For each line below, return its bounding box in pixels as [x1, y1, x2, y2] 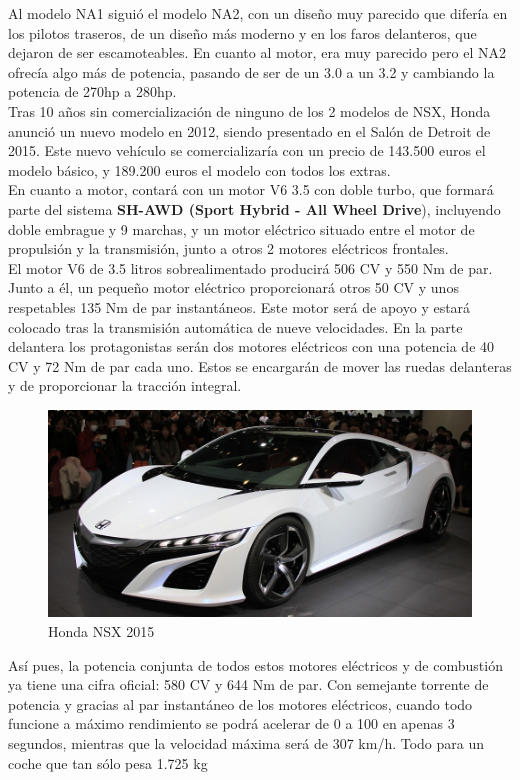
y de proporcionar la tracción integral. [8, 375, 242, 396]
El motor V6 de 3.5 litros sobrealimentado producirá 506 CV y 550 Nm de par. [8, 257, 493, 278]
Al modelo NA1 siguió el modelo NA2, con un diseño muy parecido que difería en [8, 3, 508, 23]
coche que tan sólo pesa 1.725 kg [8, 752, 208, 773]
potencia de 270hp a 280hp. [8, 81, 177, 102]
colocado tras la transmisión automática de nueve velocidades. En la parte [8, 316, 463, 337]
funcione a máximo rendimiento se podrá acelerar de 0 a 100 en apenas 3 [8, 713, 455, 734]
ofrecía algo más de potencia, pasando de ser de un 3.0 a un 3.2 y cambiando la [8, 61, 495, 82]
